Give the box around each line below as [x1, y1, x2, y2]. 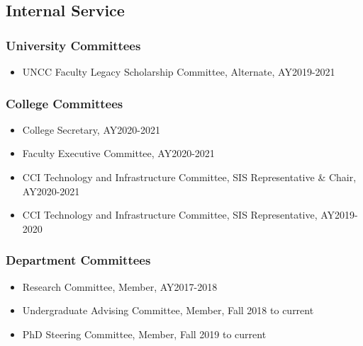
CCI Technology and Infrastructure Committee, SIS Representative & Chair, [22, 170, 357, 184]
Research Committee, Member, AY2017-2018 [22, 279, 218, 294]
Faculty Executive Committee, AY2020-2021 [22, 146, 215, 161]
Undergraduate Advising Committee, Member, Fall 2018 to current [22, 303, 314, 318]
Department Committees [6, 251, 151, 269]
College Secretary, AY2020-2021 [22, 122, 160, 137]
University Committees [6, 36, 141, 54]
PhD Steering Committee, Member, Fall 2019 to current [22, 326, 267, 341]
